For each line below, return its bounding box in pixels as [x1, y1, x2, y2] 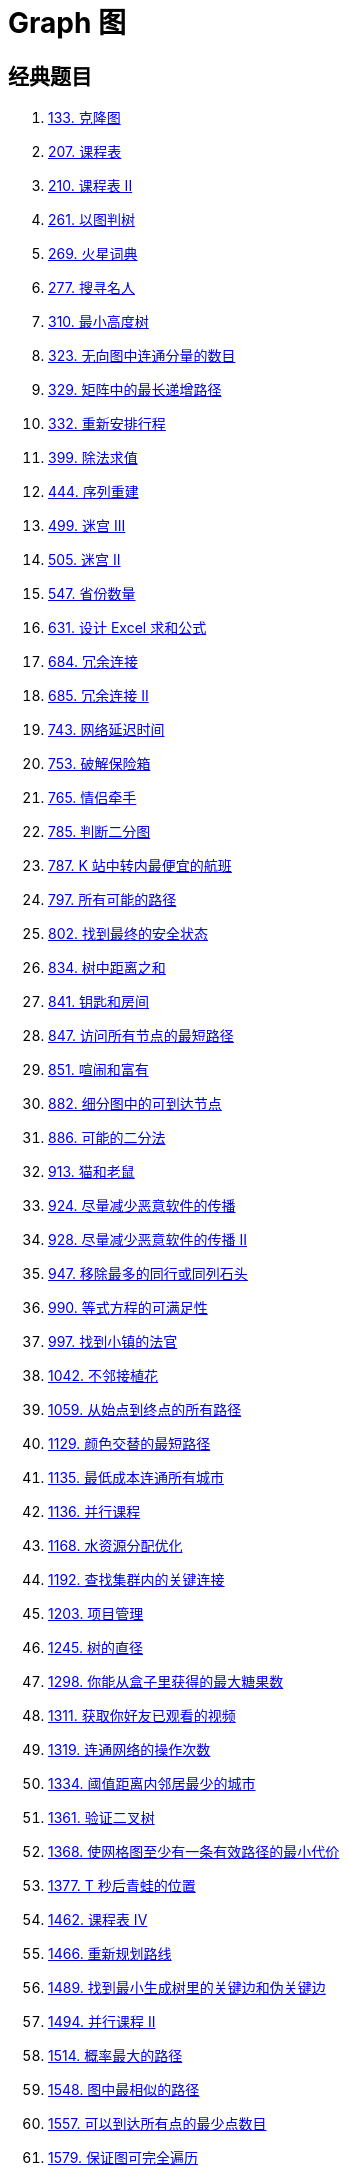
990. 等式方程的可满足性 [48, 1299, 208, 1317]
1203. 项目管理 [48, 1605, 144, 1623]
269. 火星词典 [48, 245, 138, 263]
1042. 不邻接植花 [48, 1367, 159, 1385]
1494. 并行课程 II [48, 2013, 156, 2031]
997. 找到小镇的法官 [48, 1333, 178, 1351]
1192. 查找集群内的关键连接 [48, 1571, 225, 1589]
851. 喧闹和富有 [48, 1061, 149, 1079]
